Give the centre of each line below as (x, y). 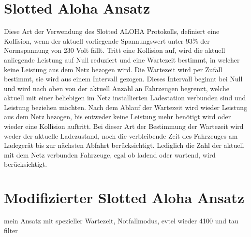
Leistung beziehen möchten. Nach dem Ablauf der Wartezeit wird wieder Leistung (126, 107)
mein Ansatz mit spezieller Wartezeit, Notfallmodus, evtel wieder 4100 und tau (121, 221)
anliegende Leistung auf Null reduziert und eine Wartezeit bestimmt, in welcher (122, 59)
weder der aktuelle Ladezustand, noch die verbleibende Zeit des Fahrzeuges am (121, 135)
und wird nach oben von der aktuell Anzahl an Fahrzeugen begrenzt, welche (117, 88)
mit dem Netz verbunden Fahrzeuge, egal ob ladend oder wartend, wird (110, 154)
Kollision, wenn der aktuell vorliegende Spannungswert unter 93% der (107, 40)
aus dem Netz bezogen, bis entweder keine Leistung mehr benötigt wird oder (118, 117)
